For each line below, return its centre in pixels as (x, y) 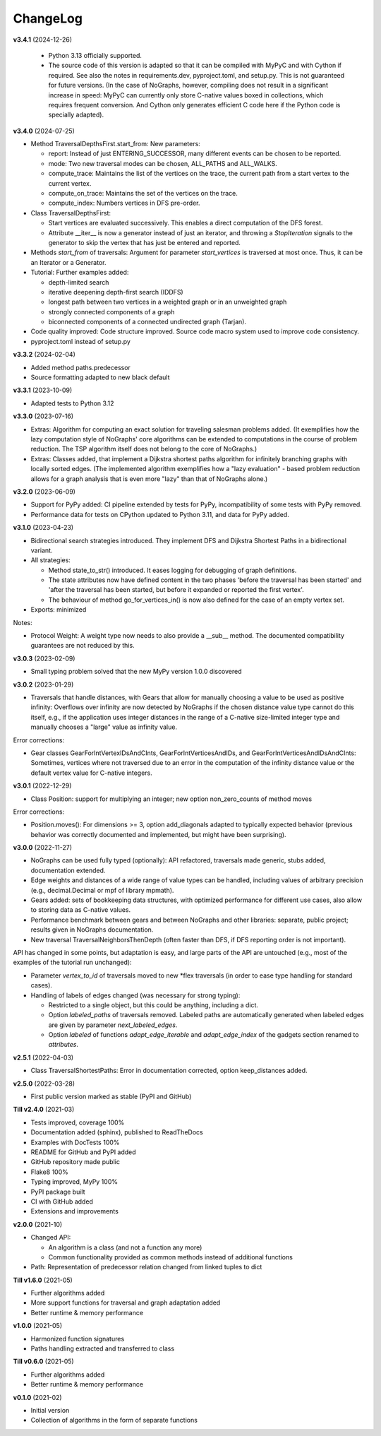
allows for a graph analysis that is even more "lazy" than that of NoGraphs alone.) (149, 479)
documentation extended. (68, 870)
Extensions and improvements (75, 1211)
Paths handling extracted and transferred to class (103, 1348)
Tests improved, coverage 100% (78, 1122)
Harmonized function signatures (78, 1339)
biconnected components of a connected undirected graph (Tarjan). (147, 322)
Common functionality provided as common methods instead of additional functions (170, 1257)
